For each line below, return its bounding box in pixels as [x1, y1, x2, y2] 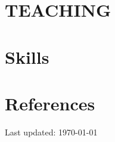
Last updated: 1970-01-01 [5, 125, 98, 138]
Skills [5, 44, 49, 69]
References [5, 91, 95, 115]
